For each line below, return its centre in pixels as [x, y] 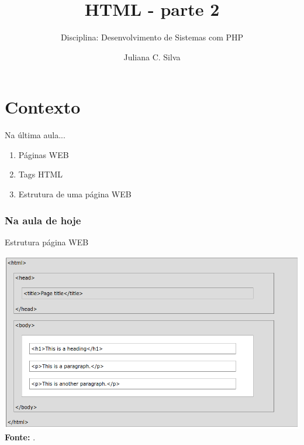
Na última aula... [35, 135]
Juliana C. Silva [152, 57]
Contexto [43, 107]
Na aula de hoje [43, 220]
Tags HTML [41, 174]
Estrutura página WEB [47, 242]
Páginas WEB [44, 154]
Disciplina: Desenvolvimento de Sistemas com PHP [152, 37]
